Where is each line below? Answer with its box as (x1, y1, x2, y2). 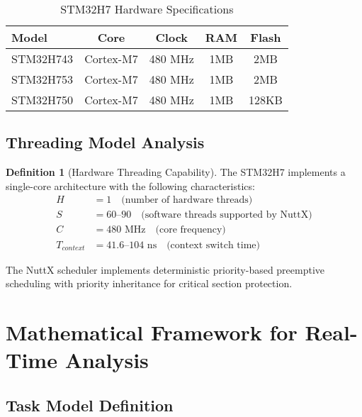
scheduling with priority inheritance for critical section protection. (6, 276, 293, 291)
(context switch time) (166, 240, 261, 250)
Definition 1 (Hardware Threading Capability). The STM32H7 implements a (6, 165, 346, 179)
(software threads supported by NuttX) (141, 210, 312, 221)
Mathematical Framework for (6, 317, 298, 346)
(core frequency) (155, 225, 226, 235)
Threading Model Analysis (6, 131, 205, 153)
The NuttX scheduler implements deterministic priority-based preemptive (6, 262, 325, 277)
